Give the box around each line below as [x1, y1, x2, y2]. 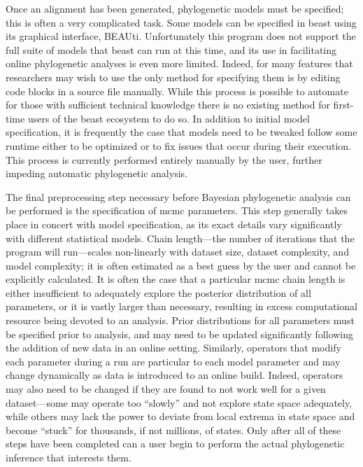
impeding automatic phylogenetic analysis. [6, 166, 187, 181]
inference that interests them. [6, 450, 131, 464]
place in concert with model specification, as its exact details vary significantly [6, 216, 342, 231]
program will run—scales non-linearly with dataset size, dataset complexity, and [6, 244, 349, 259]
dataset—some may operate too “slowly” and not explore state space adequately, [6, 395, 353, 410]
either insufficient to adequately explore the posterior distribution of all [6, 285, 311, 300]
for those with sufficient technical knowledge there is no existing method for [6, 97, 330, 112]
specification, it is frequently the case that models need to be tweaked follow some [6, 125, 357, 139]
